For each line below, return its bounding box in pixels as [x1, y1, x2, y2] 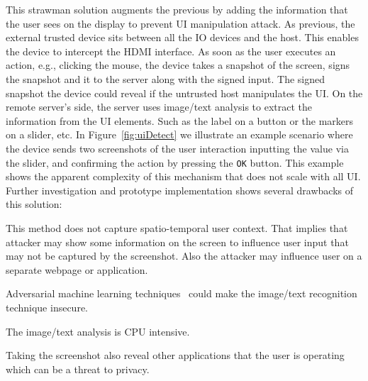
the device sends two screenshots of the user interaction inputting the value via [6, 140, 349, 155]
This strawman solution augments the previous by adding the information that [6, 2, 348, 16]
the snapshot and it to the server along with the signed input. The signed [6, 71, 325, 86]
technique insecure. [6, 299, 89, 314]
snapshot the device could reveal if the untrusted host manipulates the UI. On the [6, 85, 363, 100]
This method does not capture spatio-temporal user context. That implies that [6, 220, 348, 235]
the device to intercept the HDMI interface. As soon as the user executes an [6, 43, 336, 58]
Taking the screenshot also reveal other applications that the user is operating [6, 348, 345, 363]
